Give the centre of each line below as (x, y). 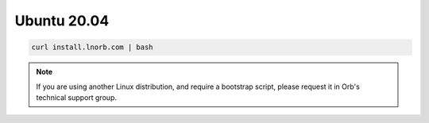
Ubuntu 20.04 (62, 21)
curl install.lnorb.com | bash (93, 47)
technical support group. (76, 97)
